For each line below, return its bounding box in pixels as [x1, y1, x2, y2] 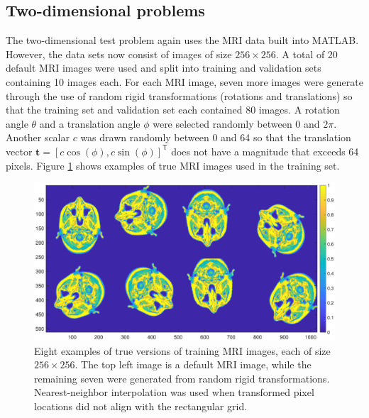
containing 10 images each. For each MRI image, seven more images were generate [6, 74, 363, 89]
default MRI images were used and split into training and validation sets [6, 60, 321, 75]
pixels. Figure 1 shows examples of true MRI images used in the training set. [6, 158, 340, 172]
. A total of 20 [275, 46, 338, 61]
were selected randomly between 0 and [153, 116, 320, 131]
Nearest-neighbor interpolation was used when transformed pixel [34, 385, 314, 400]
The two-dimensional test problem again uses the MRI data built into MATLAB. [6, 33, 359, 48]
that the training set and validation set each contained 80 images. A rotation [6, 102, 340, 117]
